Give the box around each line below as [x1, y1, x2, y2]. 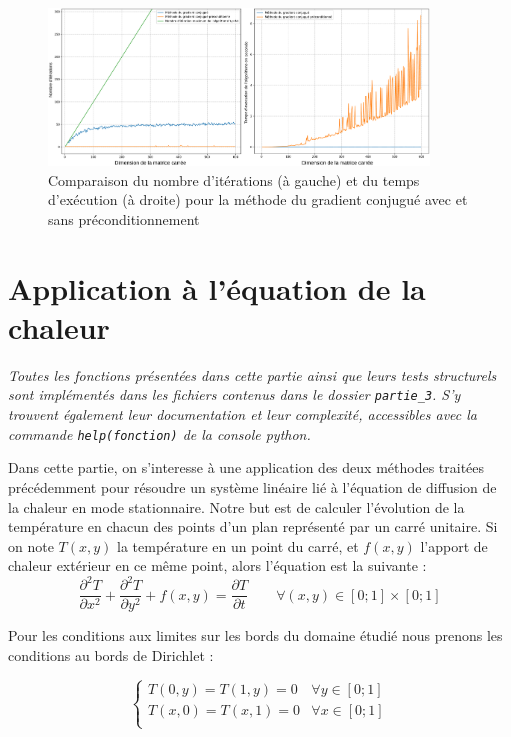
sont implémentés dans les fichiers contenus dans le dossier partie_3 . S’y [8, 384, 461, 405]
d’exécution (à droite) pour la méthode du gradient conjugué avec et [48, 189, 468, 210]
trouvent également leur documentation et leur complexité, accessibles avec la [8, 404, 478, 425]
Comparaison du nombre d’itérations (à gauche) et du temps [48, 169, 420, 190]
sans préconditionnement [48, 208, 200, 229]
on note [8, 535, 54, 556]
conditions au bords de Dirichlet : [8, 645, 214, 666]
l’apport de [420, 535, 488, 556]
